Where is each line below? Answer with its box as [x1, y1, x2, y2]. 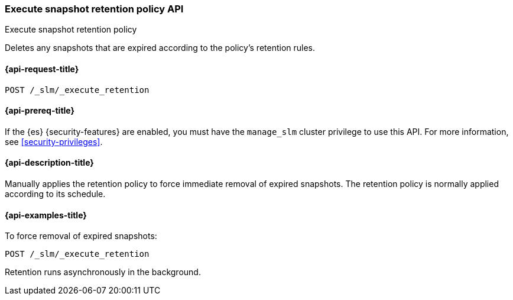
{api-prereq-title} [5, 105, 75, 116]
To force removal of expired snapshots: [5, 231, 157, 241]
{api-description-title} [5, 157, 94, 168]
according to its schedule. [5, 189, 106, 199]
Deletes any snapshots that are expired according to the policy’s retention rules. [5, 43, 316, 53]
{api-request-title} [5, 63, 79, 74]
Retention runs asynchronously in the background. [5, 267, 201, 278]
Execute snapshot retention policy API [5, 3, 184, 15]
